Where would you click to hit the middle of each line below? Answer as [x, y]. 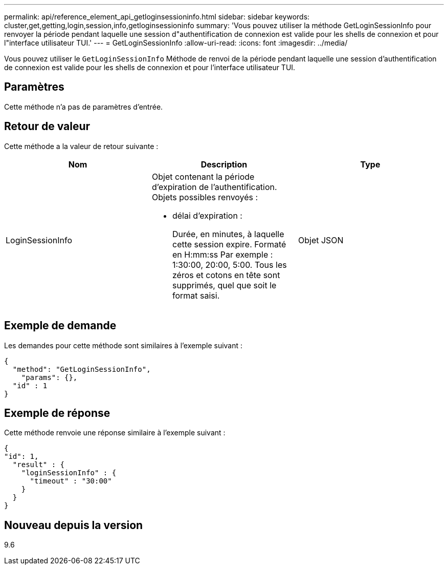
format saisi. [196, 295]
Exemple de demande [60, 326]
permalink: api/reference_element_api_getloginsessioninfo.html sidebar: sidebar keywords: [157, 17]
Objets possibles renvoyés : [205, 197]
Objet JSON [321, 240]
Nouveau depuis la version [74, 525]
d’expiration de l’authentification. [214, 187]
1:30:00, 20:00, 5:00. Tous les [229, 265]
